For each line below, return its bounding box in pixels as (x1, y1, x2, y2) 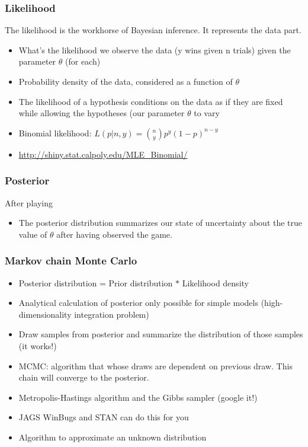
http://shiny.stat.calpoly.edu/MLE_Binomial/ (18, 148, 188, 160)
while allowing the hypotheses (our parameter (18, 107, 185, 119)
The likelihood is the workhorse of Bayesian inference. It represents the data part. (5, 24, 301, 36)
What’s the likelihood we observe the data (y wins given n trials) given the (18, 43, 291, 56)
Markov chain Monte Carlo (5, 253, 137, 268)
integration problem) (74, 308, 149, 320)
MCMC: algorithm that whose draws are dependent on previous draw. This (18, 359, 293, 372)
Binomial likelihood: (18, 126, 92, 139)
